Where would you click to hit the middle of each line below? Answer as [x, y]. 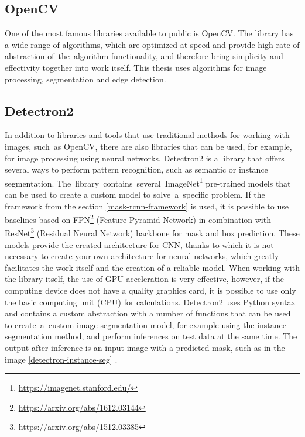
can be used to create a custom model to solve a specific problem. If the [135, 194]
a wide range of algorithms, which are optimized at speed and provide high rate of [152, 44]
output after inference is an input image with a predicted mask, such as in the [145, 348]
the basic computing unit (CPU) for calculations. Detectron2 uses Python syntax [150, 302]
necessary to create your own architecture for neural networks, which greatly [142, 256]
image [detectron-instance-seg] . [61, 359]
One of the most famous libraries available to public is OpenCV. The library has [149, 33]
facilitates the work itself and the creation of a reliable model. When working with [152, 267]
